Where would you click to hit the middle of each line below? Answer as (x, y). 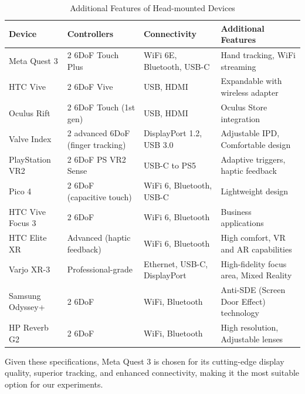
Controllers (90, 34)
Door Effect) (243, 301)
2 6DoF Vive (90, 87)
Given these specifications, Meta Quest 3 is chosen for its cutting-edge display (145, 361)
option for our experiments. (54, 384)
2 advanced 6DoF (99, 133)
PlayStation (30, 159)
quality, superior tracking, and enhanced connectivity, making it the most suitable (152, 373)
